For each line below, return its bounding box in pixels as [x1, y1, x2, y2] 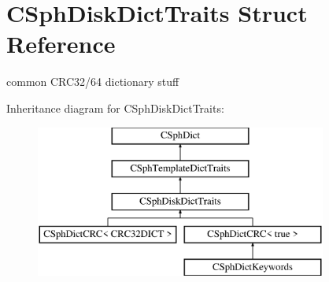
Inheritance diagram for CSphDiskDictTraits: [6, 99, 224, 116]
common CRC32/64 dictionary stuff [6, 73, 179, 90]
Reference [6, 28, 116, 60]
